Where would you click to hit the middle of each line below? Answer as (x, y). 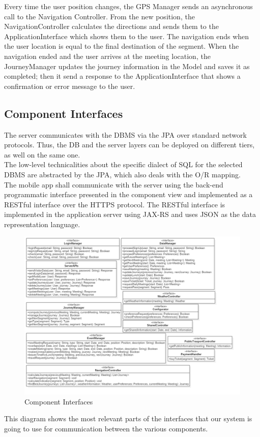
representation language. (42, 224)
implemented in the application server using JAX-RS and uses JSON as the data (130, 214)
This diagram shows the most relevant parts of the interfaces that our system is (128, 418)
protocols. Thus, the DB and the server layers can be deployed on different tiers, (129, 145)
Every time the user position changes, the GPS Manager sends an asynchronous (128, 6)
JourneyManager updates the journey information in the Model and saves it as (127, 66)
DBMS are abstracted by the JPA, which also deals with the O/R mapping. (122, 174)
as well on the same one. (42, 154)
